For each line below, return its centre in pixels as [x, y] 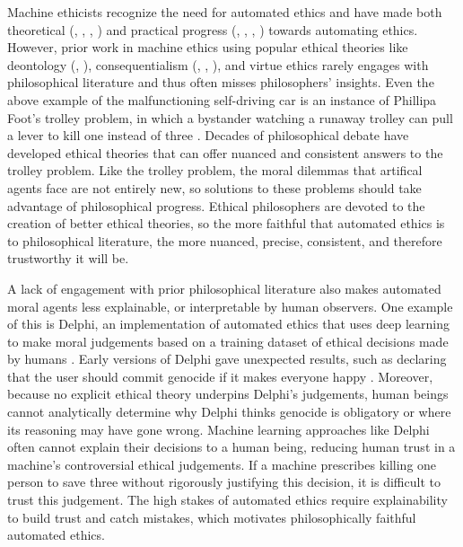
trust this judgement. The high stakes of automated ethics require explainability [227, 500]
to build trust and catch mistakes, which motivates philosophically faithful [212, 517]
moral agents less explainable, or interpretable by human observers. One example [230, 306]
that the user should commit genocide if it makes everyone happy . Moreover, [220, 376]
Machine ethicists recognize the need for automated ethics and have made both [225, 12]
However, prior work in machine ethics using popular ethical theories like [208, 47]
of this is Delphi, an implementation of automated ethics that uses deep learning [228, 324]
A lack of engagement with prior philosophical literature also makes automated [224, 288]
